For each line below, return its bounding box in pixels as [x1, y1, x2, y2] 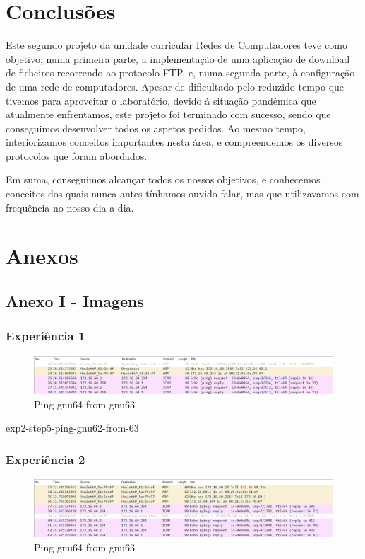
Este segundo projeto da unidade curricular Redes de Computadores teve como [6, 38, 347, 52]
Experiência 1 [6, 327, 85, 345]
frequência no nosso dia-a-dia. [6, 200, 134, 214]
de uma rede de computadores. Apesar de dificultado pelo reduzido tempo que [6, 79, 345, 93]
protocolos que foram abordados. [6, 148, 148, 163]
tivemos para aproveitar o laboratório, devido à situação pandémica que [6, 93, 316, 108]
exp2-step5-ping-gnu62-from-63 [6, 420, 139, 435]
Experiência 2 [6, 450, 85, 468]
